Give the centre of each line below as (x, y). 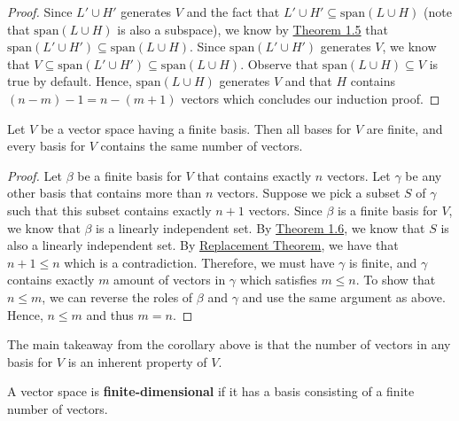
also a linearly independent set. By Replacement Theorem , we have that (203, 245)
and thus (110, 314)
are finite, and (405, 128)
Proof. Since (40, 12)
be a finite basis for (129, 175)
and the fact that (233, 12)
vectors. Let (358, 175)
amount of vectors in (170, 280)
